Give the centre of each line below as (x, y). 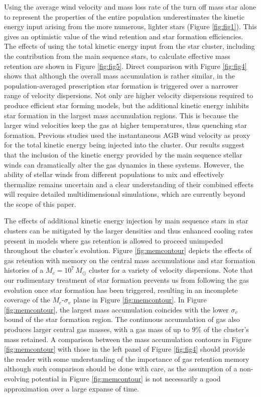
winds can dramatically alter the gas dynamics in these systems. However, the (124, 164)
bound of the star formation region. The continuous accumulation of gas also (122, 319)
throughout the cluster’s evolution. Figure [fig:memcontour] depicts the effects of (128, 250)
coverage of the (27, 300)
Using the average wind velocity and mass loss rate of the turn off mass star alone (130, 7)
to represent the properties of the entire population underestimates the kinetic (124, 16)
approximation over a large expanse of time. (72, 388)
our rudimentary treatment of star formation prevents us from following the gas (126, 280)
